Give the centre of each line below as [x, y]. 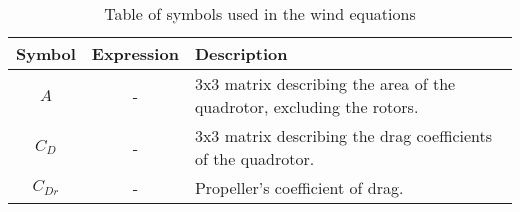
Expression [135, 53]
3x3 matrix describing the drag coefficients [343, 135]
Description [241, 53]
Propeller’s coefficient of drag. [299, 187]
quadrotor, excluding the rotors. [306, 106]
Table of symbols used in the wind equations [260, 13]
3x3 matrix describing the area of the [325, 83]
